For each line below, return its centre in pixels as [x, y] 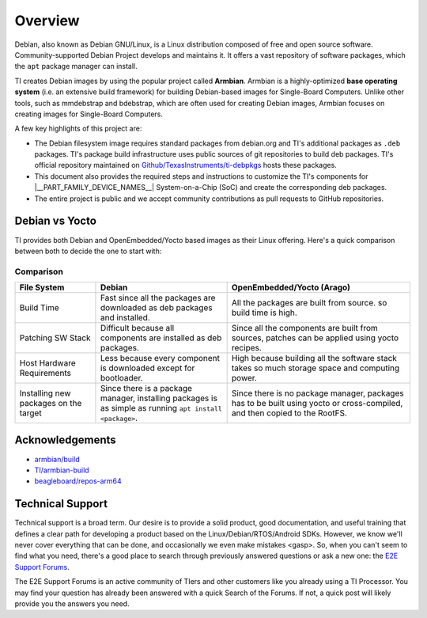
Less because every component [160, 358]
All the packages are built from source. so [309, 303]
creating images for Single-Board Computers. [89, 114]
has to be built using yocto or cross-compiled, [317, 404]
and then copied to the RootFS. [289, 413]
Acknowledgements [65, 440]
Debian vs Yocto [55, 221]
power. [244, 378]
